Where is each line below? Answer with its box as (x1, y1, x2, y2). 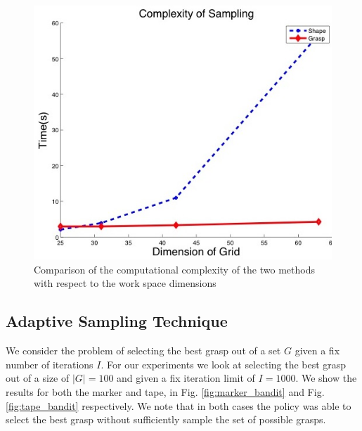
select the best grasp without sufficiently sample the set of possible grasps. (6, 412, 326, 427)
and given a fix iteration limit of (117, 371, 255, 385)
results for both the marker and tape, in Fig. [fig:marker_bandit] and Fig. (6, 384, 325, 399)
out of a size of (6, 371, 70, 385)
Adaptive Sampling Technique (6, 310, 228, 332)
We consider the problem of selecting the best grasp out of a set (6, 343, 281, 358)
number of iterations (6, 356, 93, 371)
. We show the (295, 371, 357, 385)
